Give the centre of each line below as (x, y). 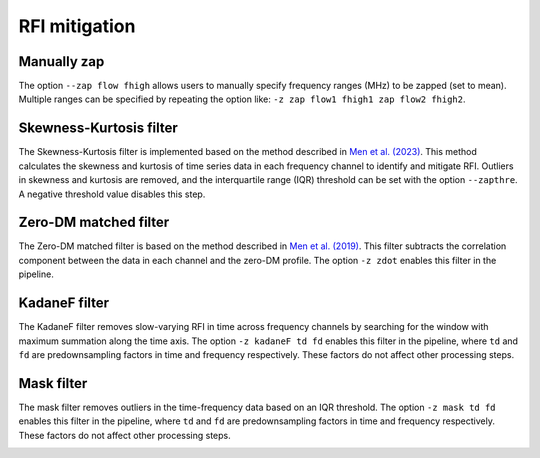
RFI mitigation (77, 26)
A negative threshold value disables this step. (112, 194)
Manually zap (61, 61)
